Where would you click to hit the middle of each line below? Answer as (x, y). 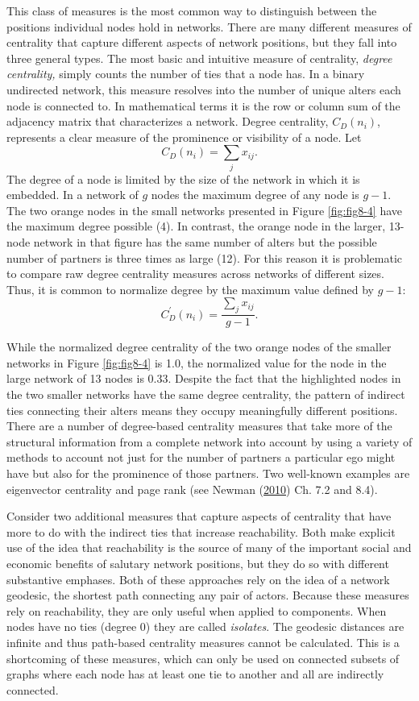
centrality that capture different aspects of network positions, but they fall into (202, 42)
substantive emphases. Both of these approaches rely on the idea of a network (198, 579)
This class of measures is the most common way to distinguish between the (192, 10)
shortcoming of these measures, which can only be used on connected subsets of (203, 658)
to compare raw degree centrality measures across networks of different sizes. (195, 274)
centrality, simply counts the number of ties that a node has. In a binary (186, 74)
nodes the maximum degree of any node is (255, 195)
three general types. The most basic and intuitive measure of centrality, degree (199, 58)
